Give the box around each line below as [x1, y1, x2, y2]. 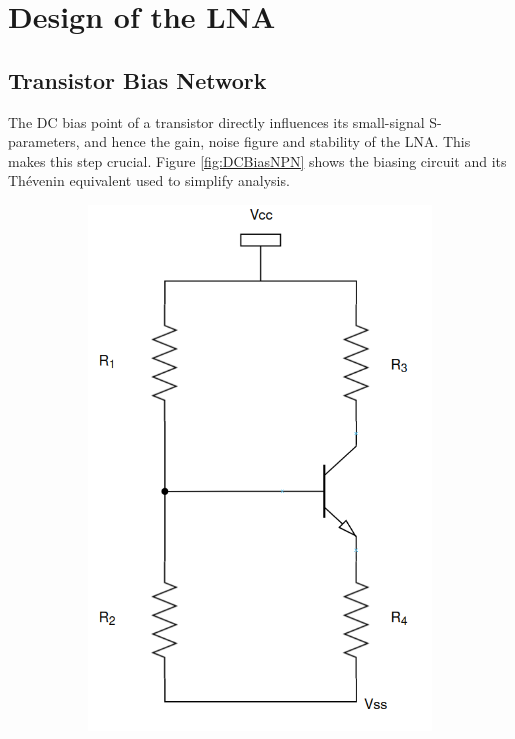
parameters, [8, 131, 80, 152]
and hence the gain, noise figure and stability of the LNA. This [84, 131, 471, 152]
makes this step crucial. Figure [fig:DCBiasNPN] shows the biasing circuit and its [8, 150, 507, 171]
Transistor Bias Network [8, 64, 267, 95]
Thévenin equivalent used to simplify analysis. [8, 170, 290, 191]
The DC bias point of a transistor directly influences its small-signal [8, 111, 425, 132]
